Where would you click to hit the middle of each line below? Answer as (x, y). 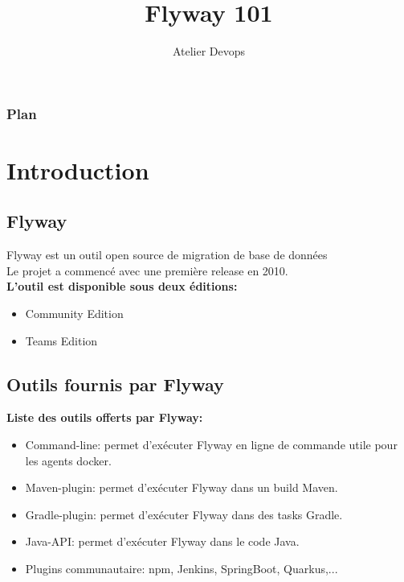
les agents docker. (68, 460)
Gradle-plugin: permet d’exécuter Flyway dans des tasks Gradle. (184, 514)
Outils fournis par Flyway (115, 384)
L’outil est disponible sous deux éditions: (122, 286)
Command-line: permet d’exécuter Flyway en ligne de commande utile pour (211, 444)
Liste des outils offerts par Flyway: (105, 417)
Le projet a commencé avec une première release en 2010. (147, 270)
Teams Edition (61, 340)
